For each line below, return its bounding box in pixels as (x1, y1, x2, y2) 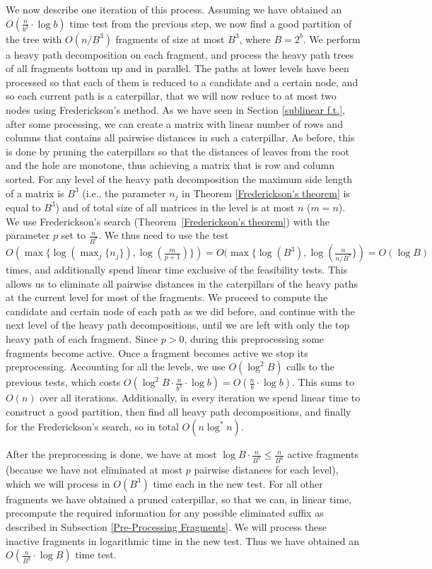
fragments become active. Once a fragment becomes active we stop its (6, 345, 308, 360)
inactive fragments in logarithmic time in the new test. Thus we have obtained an (6, 533, 359, 548)
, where (239, 31, 271, 46)
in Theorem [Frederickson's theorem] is (182, 185, 350, 200)
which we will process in (6, 476, 110, 491)
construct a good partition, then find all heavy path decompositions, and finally (6, 404, 351, 418)
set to (61, 228, 86, 242)
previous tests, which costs (6, 375, 121, 389)
